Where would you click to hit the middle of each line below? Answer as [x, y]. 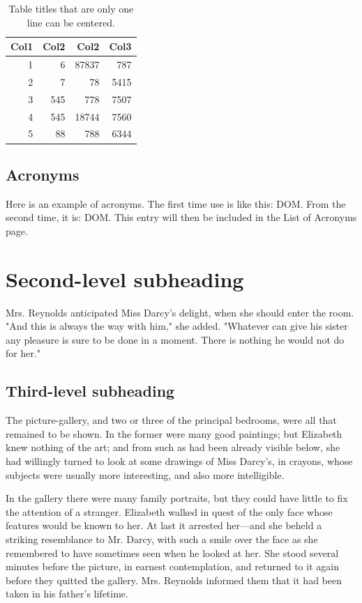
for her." [23, 353]
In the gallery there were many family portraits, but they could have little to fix [177, 498]
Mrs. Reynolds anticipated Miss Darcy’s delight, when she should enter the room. [180, 312]
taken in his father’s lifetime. [67, 594]
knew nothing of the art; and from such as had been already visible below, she [173, 447]
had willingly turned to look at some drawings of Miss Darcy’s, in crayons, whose [179, 460]
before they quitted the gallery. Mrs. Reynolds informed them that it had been [174, 580]
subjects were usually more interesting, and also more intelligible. [145, 474]
